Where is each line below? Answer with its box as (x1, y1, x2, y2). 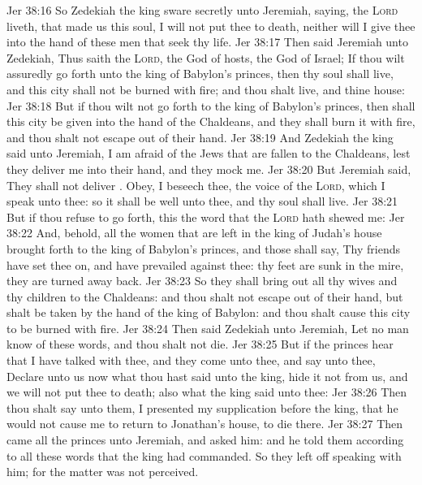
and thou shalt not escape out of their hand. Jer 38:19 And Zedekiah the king (6, 128, 394, 145)
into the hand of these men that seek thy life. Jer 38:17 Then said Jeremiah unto (6, 33, 408, 50)
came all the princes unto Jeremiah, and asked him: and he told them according (6, 431, 404, 448)
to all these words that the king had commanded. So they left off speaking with (6, 447, 402, 464)
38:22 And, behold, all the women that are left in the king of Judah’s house (6, 224, 382, 241)
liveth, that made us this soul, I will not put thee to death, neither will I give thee (6, 17, 416, 34)
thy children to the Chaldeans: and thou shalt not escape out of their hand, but (6, 288, 403, 305)
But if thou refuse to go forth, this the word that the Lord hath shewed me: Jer (6, 208, 405, 225)
